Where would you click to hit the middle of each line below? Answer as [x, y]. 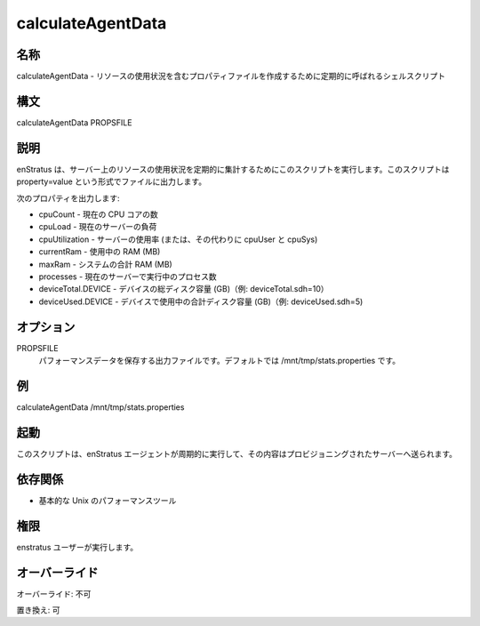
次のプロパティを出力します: [68, 198]
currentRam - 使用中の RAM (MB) [100, 252]
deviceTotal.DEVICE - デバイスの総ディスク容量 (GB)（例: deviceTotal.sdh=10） [184, 289]
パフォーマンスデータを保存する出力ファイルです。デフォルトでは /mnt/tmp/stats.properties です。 [219, 361]
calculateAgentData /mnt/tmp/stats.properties [100, 407]
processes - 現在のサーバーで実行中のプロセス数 [128, 277]
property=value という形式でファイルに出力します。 [112, 181]
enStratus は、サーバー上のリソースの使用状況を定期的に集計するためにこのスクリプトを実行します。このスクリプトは [233, 169]
